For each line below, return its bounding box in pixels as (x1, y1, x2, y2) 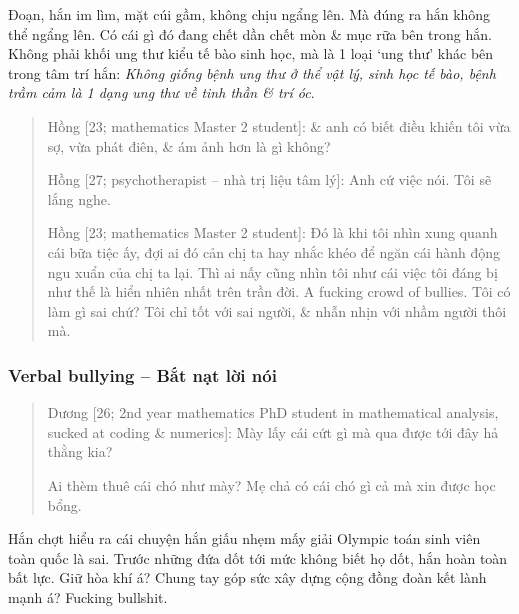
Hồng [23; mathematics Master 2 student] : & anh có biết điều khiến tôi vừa (47, 115, 511, 136)
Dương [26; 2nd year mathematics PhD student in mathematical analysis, (47, 402, 499, 423)
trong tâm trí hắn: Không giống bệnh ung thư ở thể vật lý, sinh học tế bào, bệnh (8, 62, 496, 83)
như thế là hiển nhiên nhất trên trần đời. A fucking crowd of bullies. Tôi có (47, 281, 511, 302)
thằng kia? (47, 441, 113, 462)
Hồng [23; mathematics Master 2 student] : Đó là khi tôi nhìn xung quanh (47, 222, 498, 243)
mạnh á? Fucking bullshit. (8, 586, 168, 607)
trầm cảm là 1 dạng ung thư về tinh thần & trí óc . (8, 82, 315, 103)
